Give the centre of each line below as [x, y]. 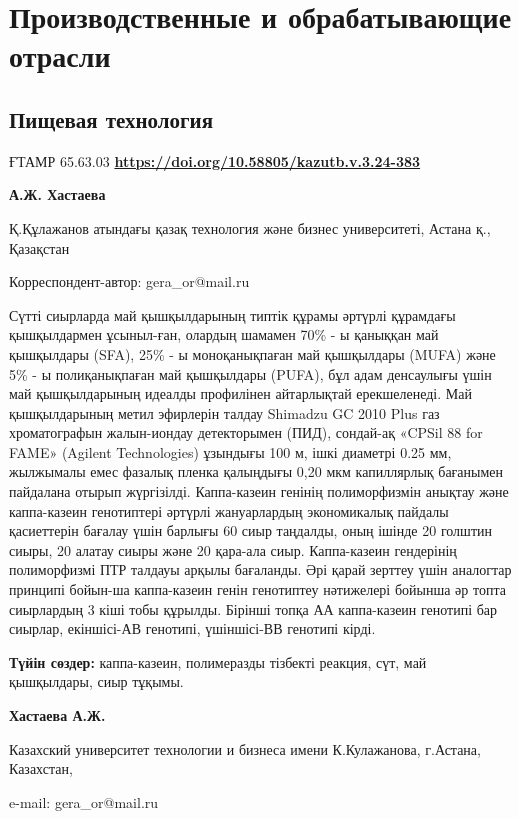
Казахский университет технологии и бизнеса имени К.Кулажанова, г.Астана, [245, 748]
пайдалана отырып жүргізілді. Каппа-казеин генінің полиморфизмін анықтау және [259, 491]
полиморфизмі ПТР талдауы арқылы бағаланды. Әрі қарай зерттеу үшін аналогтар [260, 569]
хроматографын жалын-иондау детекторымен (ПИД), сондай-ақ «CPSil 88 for [246, 432]
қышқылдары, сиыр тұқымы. [96, 681]
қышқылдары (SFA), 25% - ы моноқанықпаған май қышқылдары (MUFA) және [252, 353]
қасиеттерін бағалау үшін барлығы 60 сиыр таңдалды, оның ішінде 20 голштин [250, 530]
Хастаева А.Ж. [57, 715]
